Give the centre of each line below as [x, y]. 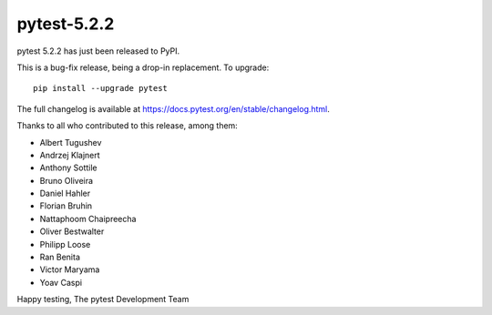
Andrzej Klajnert [70, 155]
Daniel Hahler [65, 193]
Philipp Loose [65, 244]
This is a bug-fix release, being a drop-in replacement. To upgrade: [143, 67]
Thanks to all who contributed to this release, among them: [128, 126]
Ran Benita [60, 257]
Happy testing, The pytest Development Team [103, 300]
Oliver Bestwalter [72, 231]
